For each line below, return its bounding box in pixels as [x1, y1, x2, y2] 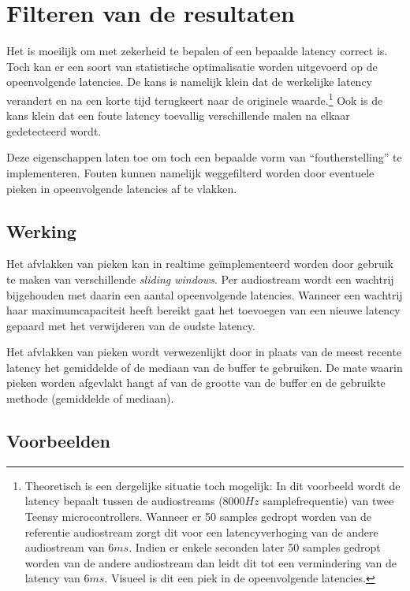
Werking [6, 218, 76, 243]
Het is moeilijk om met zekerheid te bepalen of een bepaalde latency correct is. [6, 43, 388, 59]
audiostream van [24, 539, 105, 556]
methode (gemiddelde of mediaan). [6, 390, 174, 407]
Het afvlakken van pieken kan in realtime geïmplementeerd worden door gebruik [6, 255, 393, 272]
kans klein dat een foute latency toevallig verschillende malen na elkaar [6, 107, 350, 124]
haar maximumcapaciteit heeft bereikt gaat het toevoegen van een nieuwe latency [6, 302, 401, 318]
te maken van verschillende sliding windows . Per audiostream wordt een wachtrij [6, 270, 394, 287]
